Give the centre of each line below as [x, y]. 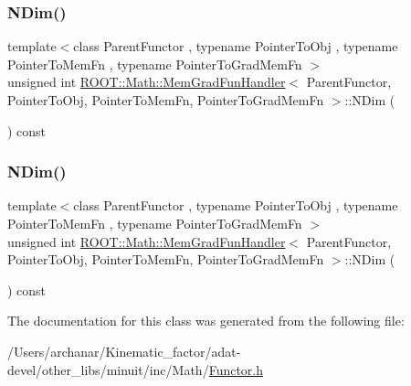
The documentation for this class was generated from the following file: [206, 321]
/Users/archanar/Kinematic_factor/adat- [124, 351]
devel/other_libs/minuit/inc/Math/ [108, 369]
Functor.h [236, 369]
